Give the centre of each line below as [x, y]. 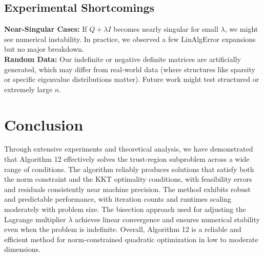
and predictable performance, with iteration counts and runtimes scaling [118, 199]
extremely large [28, 89]
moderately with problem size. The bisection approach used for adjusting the [125, 209]
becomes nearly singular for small [166, 29]
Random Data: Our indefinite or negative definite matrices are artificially [123, 59]
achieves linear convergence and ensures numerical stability [167, 219]
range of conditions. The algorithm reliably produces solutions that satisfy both [129, 169]
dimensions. [22, 249]
